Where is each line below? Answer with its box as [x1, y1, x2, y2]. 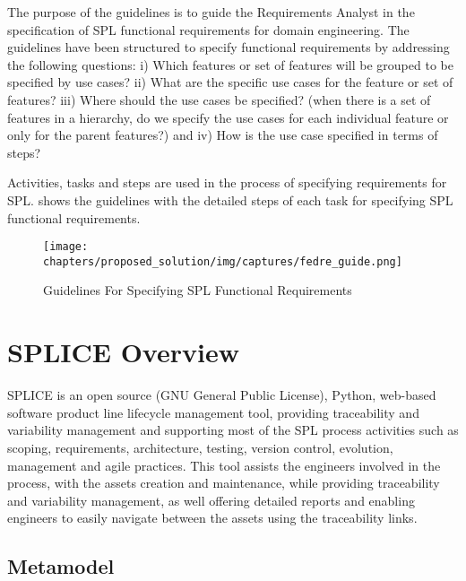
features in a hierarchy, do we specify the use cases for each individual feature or [7, 108, 449, 126]
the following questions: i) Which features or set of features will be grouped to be [7, 55, 453, 74]
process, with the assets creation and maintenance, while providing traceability [7, 473, 440, 492]
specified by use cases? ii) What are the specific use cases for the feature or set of [7, 73, 453, 91]
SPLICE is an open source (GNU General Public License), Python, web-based [7, 386, 436, 404]
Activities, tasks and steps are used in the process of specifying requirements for [7, 173, 447, 192]
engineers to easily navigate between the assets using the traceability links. [7, 508, 418, 527]
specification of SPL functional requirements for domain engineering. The [7, 20, 410, 39]
